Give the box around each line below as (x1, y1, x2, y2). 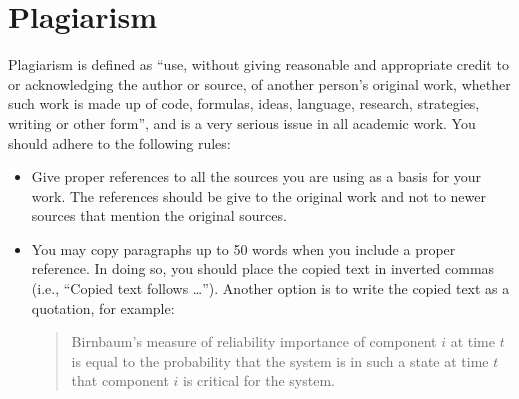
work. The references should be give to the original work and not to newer (31, 185, 486, 206)
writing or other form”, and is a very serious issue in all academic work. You (8, 112, 476, 133)
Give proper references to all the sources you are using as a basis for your (31, 166, 482, 187)
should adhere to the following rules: (8, 132, 231, 153)
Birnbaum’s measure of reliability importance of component (71, 331, 437, 352)
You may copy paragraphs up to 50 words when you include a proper (31, 238, 456, 259)
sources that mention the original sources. (31, 205, 287, 226)
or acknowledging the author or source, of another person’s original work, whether (8, 73, 511, 94)
